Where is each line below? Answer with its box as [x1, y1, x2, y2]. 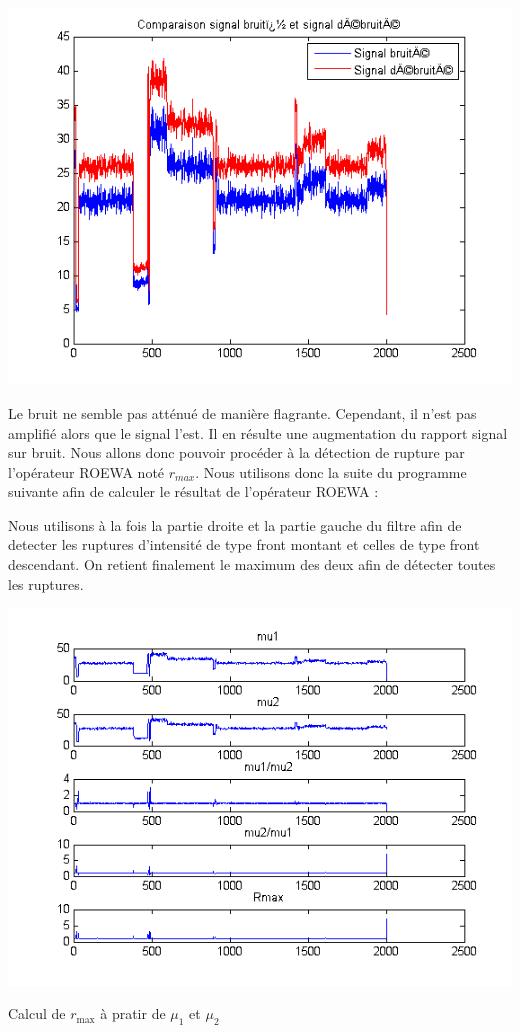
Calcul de [8, 1003, 66, 1024]
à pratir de [100, 1003, 166, 1024]
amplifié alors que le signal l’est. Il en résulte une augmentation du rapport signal [8, 422, 508, 443]
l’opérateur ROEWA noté [8, 461, 165, 482]
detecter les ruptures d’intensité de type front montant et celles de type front [8, 534, 480, 555]
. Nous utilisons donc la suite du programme [195, 461, 467, 482]
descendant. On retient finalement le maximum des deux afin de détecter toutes [8, 554, 496, 575]
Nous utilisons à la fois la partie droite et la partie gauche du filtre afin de [8, 514, 462, 535]
